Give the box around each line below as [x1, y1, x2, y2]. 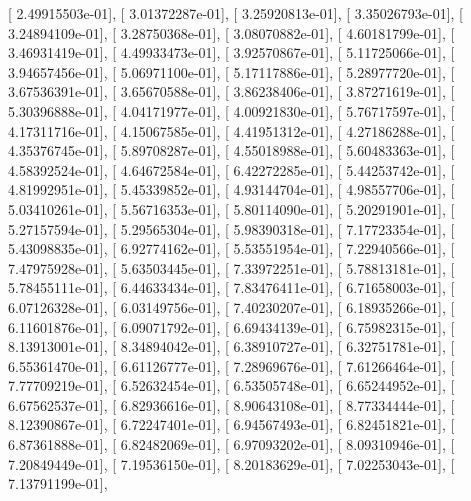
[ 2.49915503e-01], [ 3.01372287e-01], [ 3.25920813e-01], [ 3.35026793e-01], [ [8, 3, 463, 23]
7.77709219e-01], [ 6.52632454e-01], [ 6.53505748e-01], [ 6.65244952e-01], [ [8, 375, 455, 396]
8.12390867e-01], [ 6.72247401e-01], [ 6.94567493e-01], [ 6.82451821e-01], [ [8, 414, 455, 435]
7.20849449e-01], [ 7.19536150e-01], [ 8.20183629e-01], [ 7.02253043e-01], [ [8, 453, 455, 474]
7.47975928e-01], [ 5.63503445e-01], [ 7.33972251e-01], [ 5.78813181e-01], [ [8, 257, 455, 278]
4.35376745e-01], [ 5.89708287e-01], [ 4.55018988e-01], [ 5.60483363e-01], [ [8, 140, 455, 161]
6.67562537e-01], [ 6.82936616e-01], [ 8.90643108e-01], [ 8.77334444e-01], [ [8, 394, 455, 415]
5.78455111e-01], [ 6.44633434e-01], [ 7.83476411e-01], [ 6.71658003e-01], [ [8, 277, 455, 298]
